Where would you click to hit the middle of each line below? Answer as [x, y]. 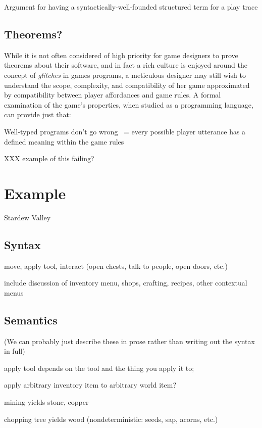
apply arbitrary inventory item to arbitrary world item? [90, 385]
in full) [15, 351]
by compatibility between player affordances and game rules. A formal [113, 95]
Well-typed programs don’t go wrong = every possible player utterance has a [125, 131]
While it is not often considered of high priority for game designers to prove [121, 55]
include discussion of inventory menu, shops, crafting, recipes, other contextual [126, 283]
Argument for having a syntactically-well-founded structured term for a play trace [131, 7]
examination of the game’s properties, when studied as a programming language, [129, 104]
